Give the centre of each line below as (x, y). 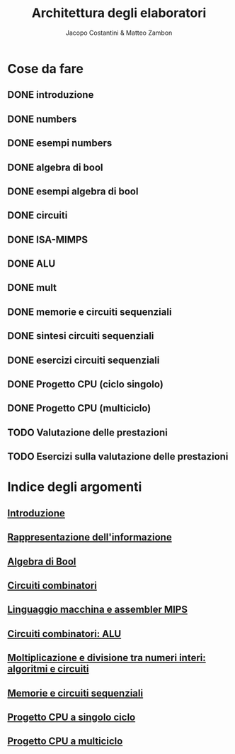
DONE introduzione (51, 95)
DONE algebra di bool (55, 167)
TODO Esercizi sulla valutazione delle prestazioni (118, 456)
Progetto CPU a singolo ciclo (71, 717)
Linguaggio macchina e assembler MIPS (97, 610)
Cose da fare (45, 68)
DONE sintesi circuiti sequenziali (81, 336)
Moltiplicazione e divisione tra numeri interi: (107, 658)
